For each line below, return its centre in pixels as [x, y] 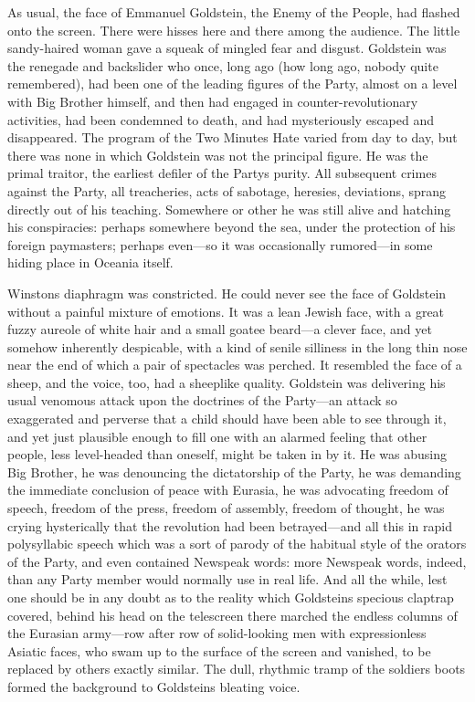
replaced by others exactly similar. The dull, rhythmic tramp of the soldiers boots [237, 669]
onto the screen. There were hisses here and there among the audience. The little [234, 30]
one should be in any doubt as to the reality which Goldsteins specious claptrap [231, 597]
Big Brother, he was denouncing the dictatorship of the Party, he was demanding [234, 471]
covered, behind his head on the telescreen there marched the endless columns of [232, 615]
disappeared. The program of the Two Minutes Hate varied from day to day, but [232, 137]
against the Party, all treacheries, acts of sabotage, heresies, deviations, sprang [227, 190]
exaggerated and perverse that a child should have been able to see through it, [227, 419]
